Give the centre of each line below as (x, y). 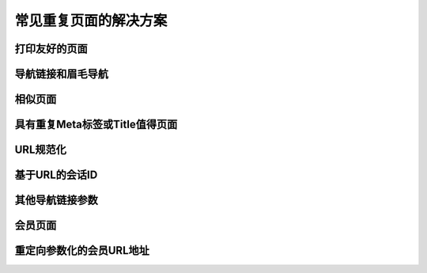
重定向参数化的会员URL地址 (82, 250)
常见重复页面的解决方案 (91, 21)
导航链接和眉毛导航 (61, 74)
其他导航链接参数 (56, 201)
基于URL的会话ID (56, 175)
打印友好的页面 (51, 49)
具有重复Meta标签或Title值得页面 (96, 125)
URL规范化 (41, 150)
